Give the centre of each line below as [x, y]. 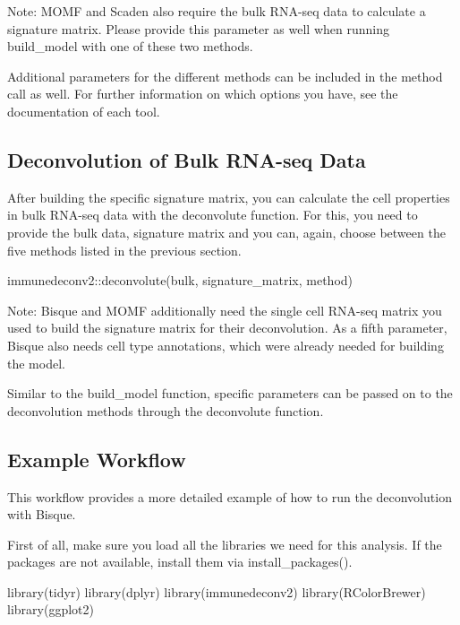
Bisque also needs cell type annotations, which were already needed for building [226, 345]
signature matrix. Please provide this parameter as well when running [198, 28]
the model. [36, 363]
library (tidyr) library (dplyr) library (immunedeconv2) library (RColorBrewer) [217, 591]
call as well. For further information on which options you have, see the [203, 94]
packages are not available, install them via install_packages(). [180, 562]
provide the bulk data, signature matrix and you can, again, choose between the [226, 232]
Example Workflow [97, 459]
